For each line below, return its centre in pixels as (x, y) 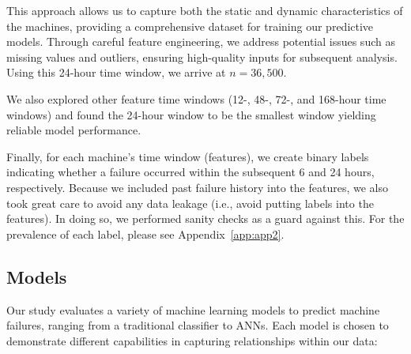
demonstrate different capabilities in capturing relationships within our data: (192, 340)
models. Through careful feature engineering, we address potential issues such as (201, 41)
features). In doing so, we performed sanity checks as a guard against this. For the (205, 218)
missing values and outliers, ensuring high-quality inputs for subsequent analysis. (202, 56)
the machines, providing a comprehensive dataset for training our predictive (190, 26)
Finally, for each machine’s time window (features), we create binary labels (188, 156)
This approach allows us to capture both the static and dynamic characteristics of (205, 10)
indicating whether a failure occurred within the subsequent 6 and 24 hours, (190, 172)
